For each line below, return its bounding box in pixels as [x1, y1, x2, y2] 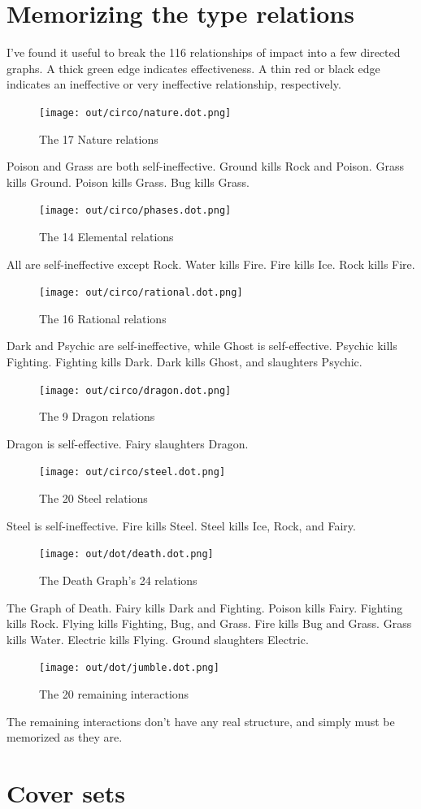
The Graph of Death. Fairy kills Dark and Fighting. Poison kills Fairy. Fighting [7, 599, 403, 616]
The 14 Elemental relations [39, 228, 174, 244]
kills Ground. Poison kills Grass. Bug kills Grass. [7, 173, 250, 190]
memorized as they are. [7, 729, 123, 746]
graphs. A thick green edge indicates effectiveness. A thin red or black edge [7, 59, 380, 76]
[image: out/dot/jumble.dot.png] [39, 662, 219, 674]
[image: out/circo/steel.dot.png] [39, 466, 226, 478]
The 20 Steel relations [39, 490, 148, 507]
